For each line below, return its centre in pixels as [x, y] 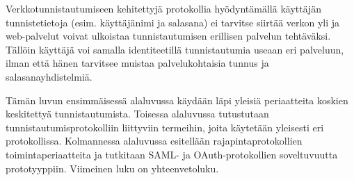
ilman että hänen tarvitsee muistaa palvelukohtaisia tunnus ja [137, 63]
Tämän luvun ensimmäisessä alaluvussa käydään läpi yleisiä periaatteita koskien [177, 100]
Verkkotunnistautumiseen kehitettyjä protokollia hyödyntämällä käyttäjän [164, 8]
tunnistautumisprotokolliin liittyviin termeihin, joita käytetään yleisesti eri [165, 127]
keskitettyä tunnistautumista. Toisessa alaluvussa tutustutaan [137, 114]
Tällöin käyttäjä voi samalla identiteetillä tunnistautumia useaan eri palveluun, [175, 49]
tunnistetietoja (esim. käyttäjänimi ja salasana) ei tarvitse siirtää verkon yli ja [173, 22]
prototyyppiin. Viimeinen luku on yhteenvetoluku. [112, 168]
